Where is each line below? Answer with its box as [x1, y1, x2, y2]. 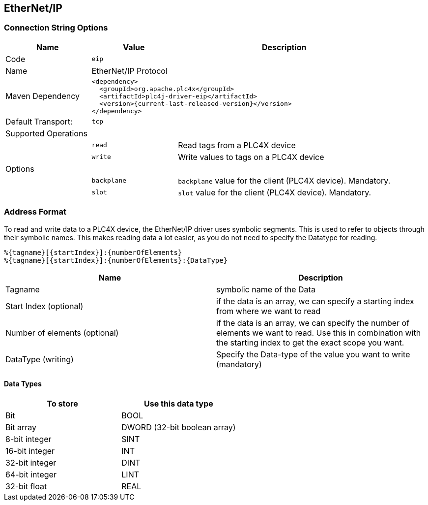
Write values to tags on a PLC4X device [178, 152, 324, 162]
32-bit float [5, 481, 47, 491]
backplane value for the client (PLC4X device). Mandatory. [178, 175, 391, 186]
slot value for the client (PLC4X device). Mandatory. [178, 187, 371, 197]
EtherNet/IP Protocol [91, 65, 168, 76]
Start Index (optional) [5, 301, 84, 311]
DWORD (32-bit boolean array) [121, 422, 236, 432]
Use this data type [144, 398, 213, 409]
